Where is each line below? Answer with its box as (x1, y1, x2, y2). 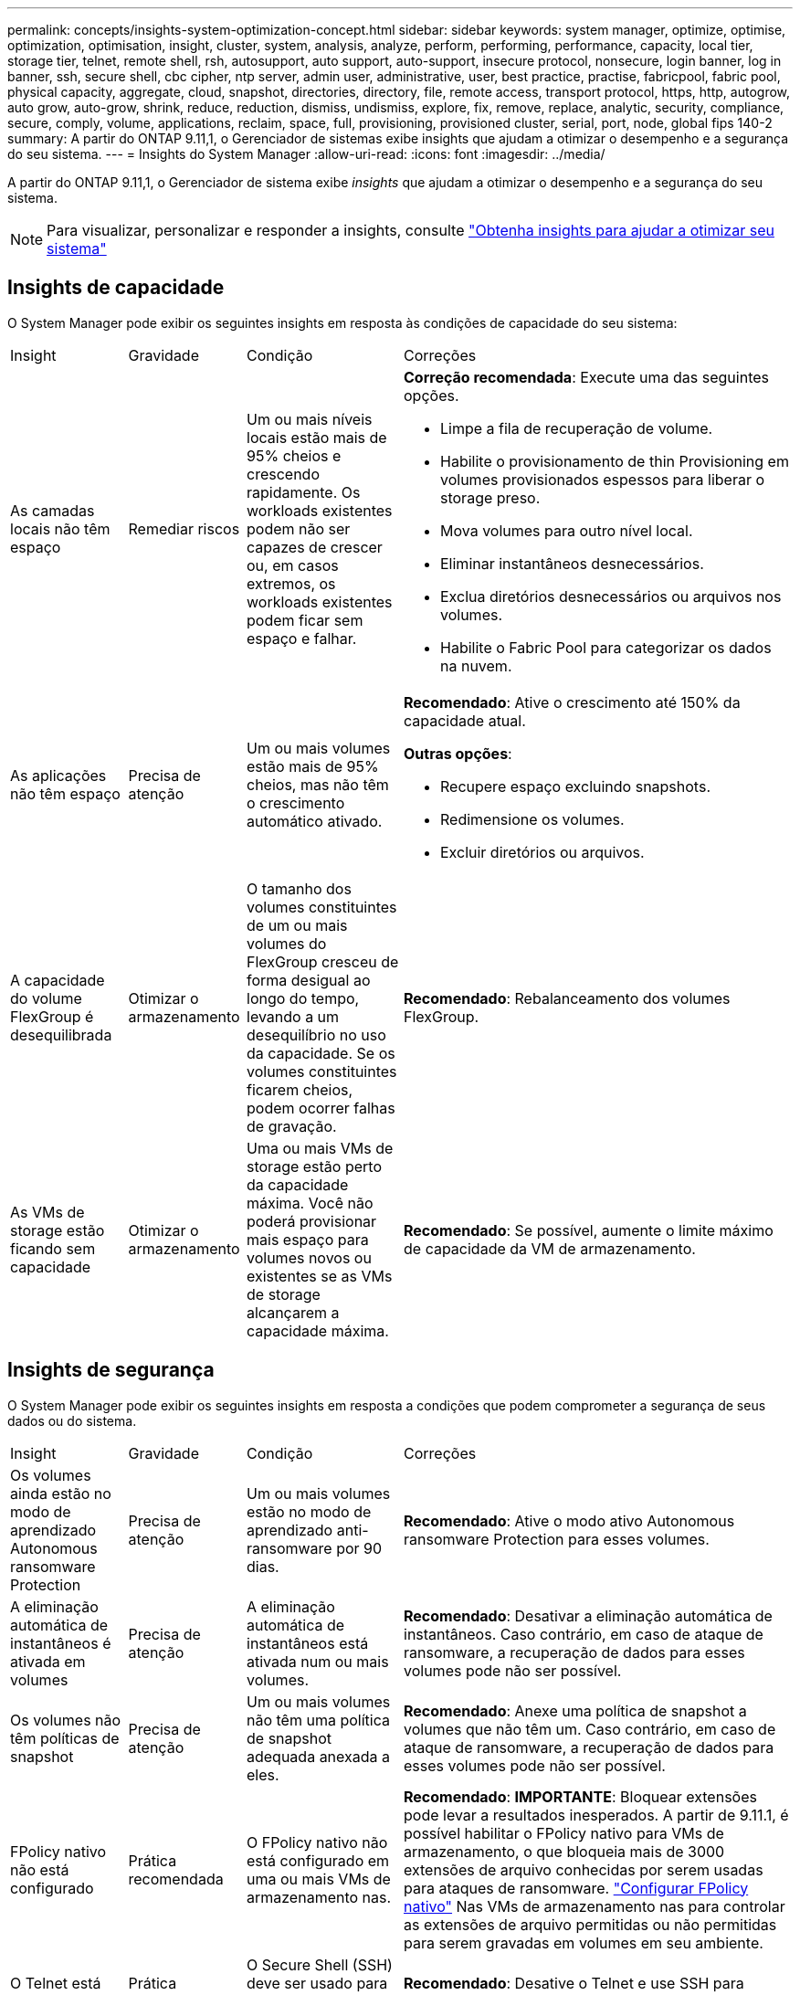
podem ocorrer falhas (247, 1098, 395, 1117)
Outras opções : (404, 744, 512, 763)
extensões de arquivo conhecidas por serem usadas (404, 1860, 763, 1879)
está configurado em (247, 1851, 390, 1870)
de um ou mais (247, 915, 348, 934)
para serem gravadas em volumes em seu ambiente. (404, 1933, 763, 1952)
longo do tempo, (247, 988, 360, 1008)
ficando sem (10, 1239, 96, 1258)
